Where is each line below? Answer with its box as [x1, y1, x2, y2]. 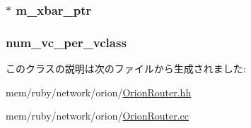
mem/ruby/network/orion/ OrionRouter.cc [6, 108, 189, 123]
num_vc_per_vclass [6, 33, 127, 51]
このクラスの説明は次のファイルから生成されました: [6, 61, 246, 76]
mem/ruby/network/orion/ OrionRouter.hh [6, 84, 192, 99]
